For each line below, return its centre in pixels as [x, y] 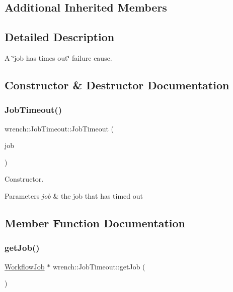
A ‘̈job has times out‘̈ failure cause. [58, 57]
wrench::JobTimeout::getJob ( [99, 266]
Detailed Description [60, 37]
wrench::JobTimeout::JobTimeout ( [59, 128]
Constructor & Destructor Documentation [117, 85]
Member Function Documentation [95, 223]
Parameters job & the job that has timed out [74, 195]
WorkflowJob [25, 266]
